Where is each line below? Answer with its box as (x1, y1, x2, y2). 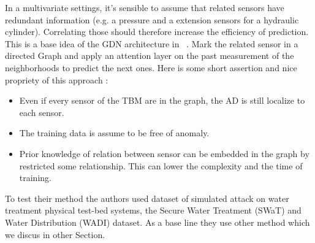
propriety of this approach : (5, 73, 108, 86)
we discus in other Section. (5, 228, 105, 241)
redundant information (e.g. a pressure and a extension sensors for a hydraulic (5, 13, 299, 26)
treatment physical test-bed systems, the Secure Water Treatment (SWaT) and (5, 204, 302, 217)
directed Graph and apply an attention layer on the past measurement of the (5, 49, 294, 62)
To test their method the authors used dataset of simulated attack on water (5, 191, 289, 204)
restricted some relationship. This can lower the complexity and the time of (19, 159, 303, 172)
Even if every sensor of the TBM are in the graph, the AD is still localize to (19, 94, 305, 107)
